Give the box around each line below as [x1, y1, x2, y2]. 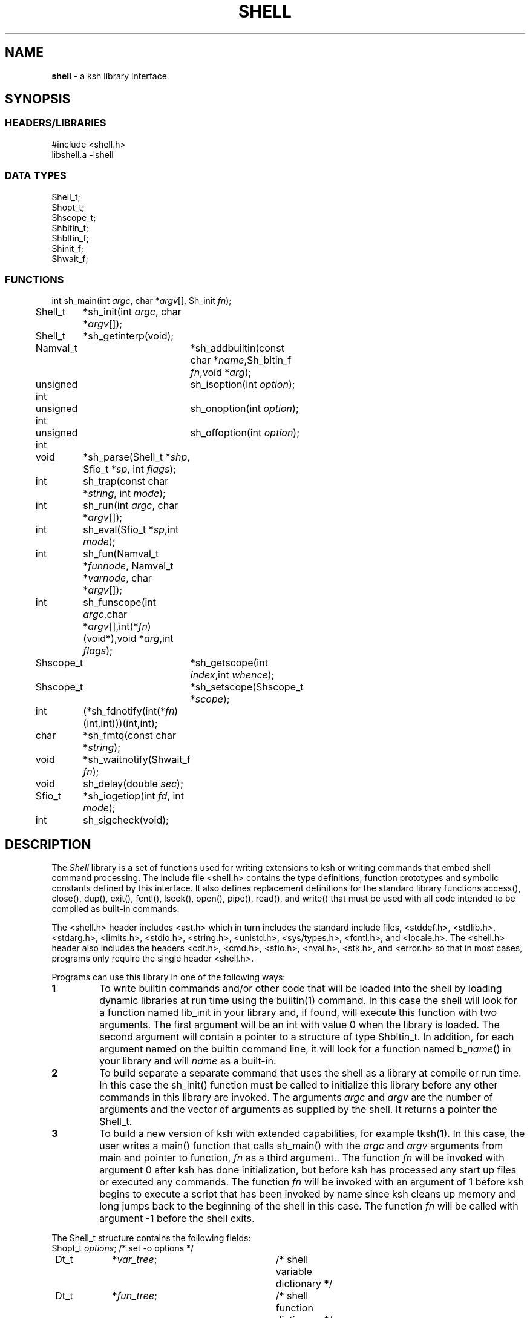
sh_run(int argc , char [83, 499, 178, 512]
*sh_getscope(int [190, 657, 268, 669]
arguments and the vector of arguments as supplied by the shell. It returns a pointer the [99, 1103, 497, 1116]
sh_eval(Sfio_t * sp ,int [83, 523, 179, 536]
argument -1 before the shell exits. [99, 1212, 255, 1225]
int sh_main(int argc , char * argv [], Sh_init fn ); [51, 295, 232, 306]
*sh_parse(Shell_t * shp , [83, 451, 190, 464]
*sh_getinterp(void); [83, 330, 174, 343]
